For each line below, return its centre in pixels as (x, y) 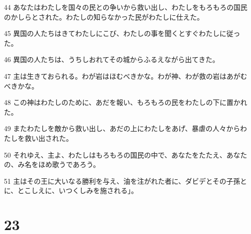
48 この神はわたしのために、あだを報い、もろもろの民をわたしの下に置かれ (126, 102)
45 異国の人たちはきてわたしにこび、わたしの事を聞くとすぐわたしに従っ (122, 33)
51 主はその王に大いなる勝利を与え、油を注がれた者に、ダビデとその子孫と (125, 181)
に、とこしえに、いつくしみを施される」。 (71, 190)
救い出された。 (48, 138)
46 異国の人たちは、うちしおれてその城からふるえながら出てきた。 (112, 59)
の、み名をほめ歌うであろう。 (52, 164)
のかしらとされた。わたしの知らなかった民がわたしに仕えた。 (104, 17)
